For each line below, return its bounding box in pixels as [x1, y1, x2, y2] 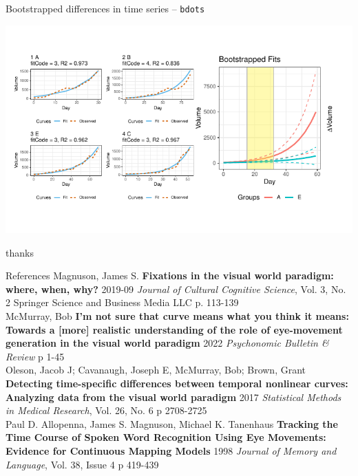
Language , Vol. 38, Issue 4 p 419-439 [6, 457, 159, 471]
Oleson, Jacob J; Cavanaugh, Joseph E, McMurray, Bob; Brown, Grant [6, 363, 306, 377]
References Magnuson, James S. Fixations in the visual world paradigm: [6, 268, 334, 283]
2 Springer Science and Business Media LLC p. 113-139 [6, 295, 239, 310]
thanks [6, 245, 34, 259]
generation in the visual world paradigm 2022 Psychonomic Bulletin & [6, 336, 329, 350]
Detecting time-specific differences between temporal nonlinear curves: [6, 376, 348, 390]
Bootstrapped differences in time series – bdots [6, 1, 205, 15]
